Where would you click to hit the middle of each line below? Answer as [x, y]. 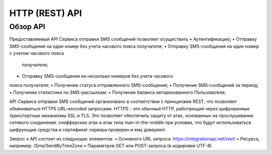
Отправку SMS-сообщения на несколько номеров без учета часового [98, 76]
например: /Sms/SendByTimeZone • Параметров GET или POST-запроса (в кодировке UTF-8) [111, 146]
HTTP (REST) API [46, 13]
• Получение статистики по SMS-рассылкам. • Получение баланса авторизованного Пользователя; [118, 92]
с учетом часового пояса [37, 53]
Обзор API [27, 27]
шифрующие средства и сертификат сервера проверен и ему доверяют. [88, 129]
